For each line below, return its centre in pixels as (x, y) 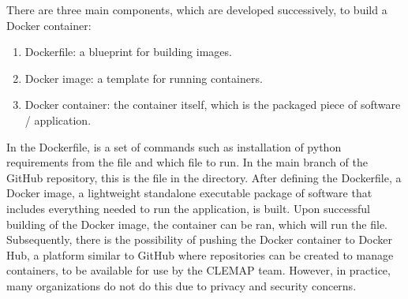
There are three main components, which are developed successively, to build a (197, 9)
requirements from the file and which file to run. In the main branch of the (187, 162)
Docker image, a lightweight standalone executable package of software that (189, 193)
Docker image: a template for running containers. (144, 78)
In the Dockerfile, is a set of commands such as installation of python (174, 146)
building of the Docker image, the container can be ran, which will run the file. (197, 224)
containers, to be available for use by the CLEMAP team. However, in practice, (198, 270)
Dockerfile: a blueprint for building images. (128, 52)
